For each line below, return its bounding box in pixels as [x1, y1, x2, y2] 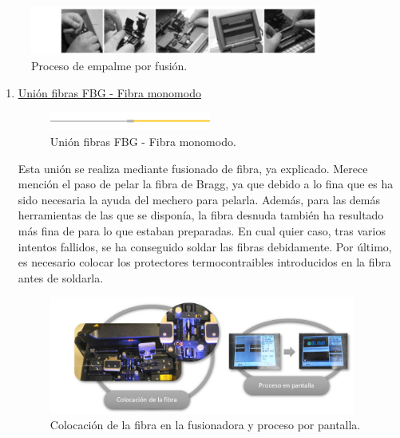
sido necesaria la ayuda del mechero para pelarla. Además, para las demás [18, 191, 381, 207]
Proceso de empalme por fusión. [31, 57, 188, 74]
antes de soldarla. [18, 269, 104, 286]
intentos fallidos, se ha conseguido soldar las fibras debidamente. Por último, [18, 238, 392, 255]
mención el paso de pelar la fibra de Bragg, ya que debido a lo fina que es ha [18, 176, 394, 192]
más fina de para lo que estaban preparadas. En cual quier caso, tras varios [18, 222, 386, 239]
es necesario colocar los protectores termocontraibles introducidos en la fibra [18, 254, 391, 270]
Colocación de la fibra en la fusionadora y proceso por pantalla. [50, 416, 361, 433]
